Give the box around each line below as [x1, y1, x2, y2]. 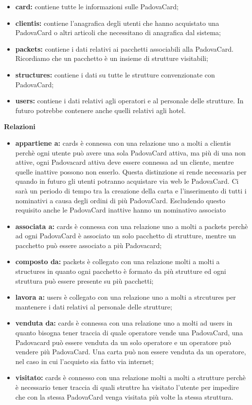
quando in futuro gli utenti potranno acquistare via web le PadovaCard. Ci [15, 176, 239, 186]
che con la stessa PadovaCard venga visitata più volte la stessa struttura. [15, 391, 234, 402]
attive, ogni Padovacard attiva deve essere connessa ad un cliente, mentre [15, 157, 234, 167]
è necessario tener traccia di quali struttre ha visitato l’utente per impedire [15, 382, 239, 392]
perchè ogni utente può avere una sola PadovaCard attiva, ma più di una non [15, 147, 246, 157]
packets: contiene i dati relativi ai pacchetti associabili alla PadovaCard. [15, 43, 234, 54]
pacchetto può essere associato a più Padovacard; [15, 240, 162, 250]
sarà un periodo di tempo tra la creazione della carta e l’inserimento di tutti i [15, 185, 247, 195]
